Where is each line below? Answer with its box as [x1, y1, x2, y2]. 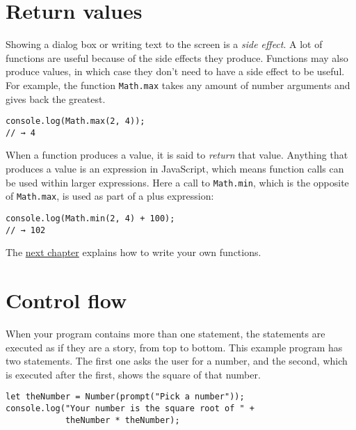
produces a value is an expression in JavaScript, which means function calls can [6, 161, 344, 176]
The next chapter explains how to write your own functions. [6, 245, 261, 260]
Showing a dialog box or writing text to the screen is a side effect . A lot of [6, 37, 323, 51]
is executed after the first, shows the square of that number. [6, 367, 261, 381]
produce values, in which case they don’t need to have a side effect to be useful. [6, 64, 345, 79]
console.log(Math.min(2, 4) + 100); [6, 213, 175, 223]
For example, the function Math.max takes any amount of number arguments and [6, 77, 350, 92]
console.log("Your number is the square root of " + [6, 404, 254, 414]
